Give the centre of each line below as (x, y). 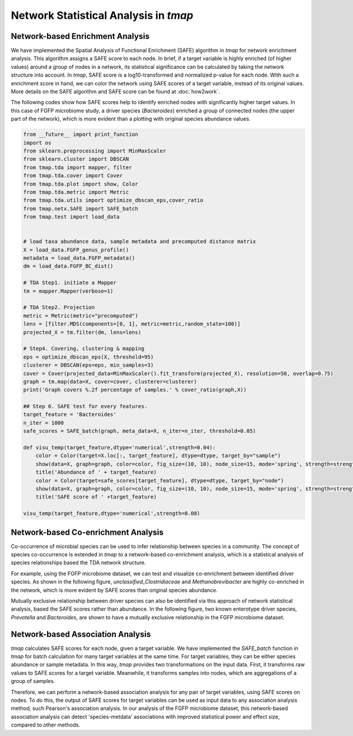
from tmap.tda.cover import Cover (73, 176)
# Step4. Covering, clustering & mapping (84, 349)
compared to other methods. (46, 725)
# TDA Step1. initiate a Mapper (70, 283)
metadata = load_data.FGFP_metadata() (79, 258)
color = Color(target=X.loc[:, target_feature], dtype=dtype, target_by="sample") (158, 456)
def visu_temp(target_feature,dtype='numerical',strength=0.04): (119, 448)
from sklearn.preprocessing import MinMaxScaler (95, 151)
